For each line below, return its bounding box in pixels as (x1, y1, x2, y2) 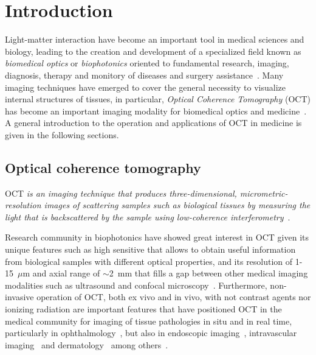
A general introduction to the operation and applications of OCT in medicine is (5, 116, 302, 129)
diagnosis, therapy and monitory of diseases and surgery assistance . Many (5, 68, 284, 81)
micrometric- (239, 186, 288, 199)
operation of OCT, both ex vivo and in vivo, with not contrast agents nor (36, 290, 311, 303)
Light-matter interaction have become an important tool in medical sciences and (5, 33, 304, 46)
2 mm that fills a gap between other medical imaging (109, 267, 308, 279)
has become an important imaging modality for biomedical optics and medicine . (5, 104, 307, 117)
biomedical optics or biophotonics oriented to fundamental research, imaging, (5, 57, 289, 69)
